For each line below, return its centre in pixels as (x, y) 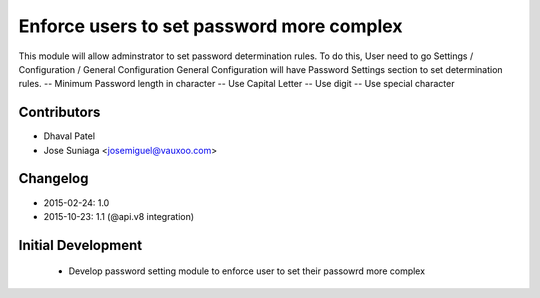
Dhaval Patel (69, 136)
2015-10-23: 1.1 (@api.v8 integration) (119, 216)
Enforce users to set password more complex (210, 26)
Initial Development (80, 245)
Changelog (53, 178)
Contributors (59, 112)
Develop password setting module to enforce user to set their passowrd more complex (246, 271)
